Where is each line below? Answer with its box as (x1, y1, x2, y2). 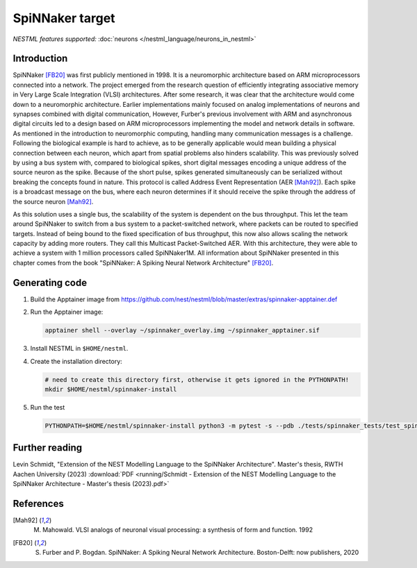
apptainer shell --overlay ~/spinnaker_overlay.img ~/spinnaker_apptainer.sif (44, 326, 320, 335)
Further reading (13, 442, 83, 454)
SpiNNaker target (13, 10, 115, 26)
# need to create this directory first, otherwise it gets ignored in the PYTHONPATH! (44, 376, 350, 383)
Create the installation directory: (30, 357, 123, 365)
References (13, 497, 64, 510)
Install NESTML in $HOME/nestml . (30, 344, 129, 353)
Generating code (13, 276, 87, 288)
